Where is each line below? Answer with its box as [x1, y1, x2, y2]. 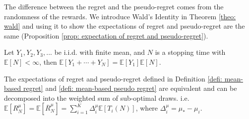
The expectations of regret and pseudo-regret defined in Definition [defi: [4, 73, 222, 83]
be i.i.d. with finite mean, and [54, 47, 145, 57]
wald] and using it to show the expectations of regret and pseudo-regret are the [4, 21, 245, 31]
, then [39, 56, 57, 67]
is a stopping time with [155, 47, 226, 57]
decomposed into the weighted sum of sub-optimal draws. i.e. [4, 92, 189, 103]
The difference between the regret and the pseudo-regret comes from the [4, 1, 224, 11]
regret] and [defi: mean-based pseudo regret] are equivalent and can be [23, 83, 237, 93]
